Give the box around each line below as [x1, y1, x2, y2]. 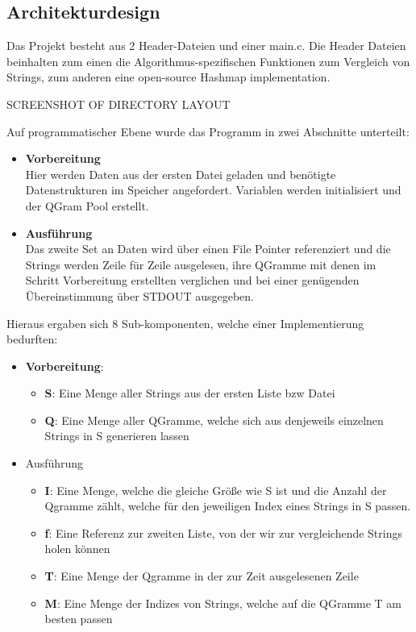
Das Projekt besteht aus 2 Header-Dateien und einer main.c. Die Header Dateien [6, 37, 406, 54]
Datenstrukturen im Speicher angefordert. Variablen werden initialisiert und [25, 181, 401, 198]
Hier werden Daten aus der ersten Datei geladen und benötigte [25, 165, 336, 182]
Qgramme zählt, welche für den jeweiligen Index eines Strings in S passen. [44, 497, 411, 514]
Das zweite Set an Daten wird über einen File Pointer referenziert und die [25, 240, 391, 257]
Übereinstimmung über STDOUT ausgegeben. [25, 287, 254, 304]
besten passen [44, 610, 113, 627]
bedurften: [6, 331, 58, 347]
